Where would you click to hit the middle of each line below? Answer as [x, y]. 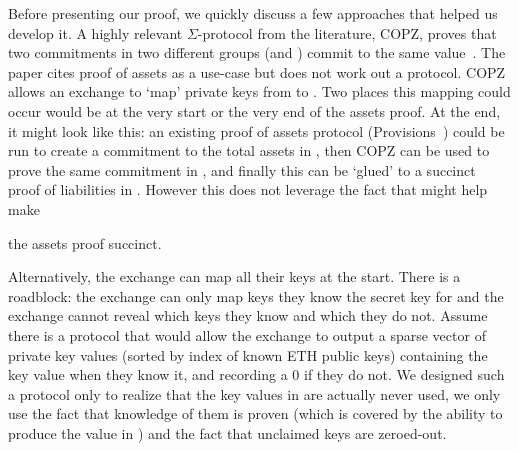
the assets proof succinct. [85, 242]
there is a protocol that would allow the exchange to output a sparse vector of [247, 334]
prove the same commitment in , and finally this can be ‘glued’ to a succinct [242, 169]
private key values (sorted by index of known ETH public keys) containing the [248, 354]
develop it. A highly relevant [95, 32]
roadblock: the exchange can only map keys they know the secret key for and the [256, 295]
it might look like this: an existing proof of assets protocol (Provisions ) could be [256, 130]
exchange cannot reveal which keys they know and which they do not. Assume [248, 315]
